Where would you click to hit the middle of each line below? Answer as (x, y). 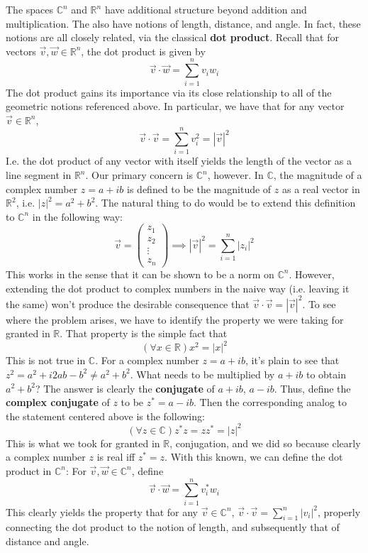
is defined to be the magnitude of (199, 188)
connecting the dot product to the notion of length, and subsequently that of (173, 527)
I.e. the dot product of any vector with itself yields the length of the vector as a (179, 161)
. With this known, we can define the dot (254, 457)
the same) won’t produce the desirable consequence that (128, 303)
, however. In (235, 175)
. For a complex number (147, 360)
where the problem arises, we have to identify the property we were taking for (175, 319)
